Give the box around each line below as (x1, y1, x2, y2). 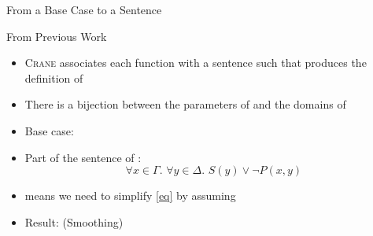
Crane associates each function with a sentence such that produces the (24, 54, 367, 71)
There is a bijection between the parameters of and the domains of (24, 96, 346, 112)
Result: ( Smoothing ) (24, 213, 124, 230)
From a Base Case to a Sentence (6, 2, 162, 17)
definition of (24, 69, 83, 86)
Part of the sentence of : (24, 149, 142, 165)
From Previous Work (6, 28, 107, 44)
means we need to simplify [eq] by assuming (24, 187, 236, 204)
